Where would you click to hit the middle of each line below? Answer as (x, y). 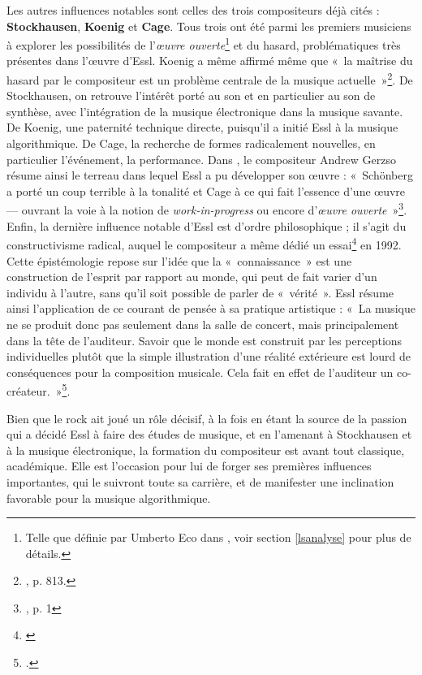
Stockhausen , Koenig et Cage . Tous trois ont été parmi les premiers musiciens (209, 26)
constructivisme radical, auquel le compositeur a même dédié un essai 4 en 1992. (204, 243)
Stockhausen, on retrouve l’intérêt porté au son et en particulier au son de (191, 95)
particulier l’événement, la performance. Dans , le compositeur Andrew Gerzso (201, 159)
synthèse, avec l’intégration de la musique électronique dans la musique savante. (205, 111)
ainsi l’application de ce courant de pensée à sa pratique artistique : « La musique (211, 308)
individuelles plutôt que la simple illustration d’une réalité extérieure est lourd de (209, 356)
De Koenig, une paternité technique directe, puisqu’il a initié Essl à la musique (202, 127)
